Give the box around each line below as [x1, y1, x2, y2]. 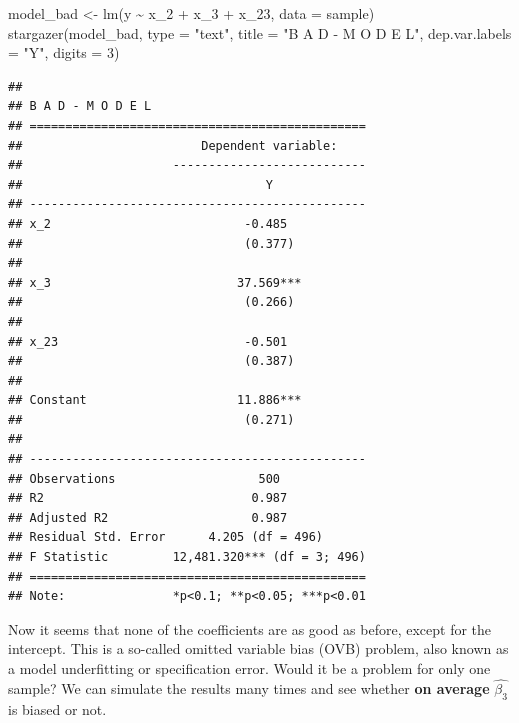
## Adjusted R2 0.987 [8, 510, 288, 525]
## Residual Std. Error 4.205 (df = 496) [8, 530, 323, 545]
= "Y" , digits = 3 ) [8, 42, 120, 63]
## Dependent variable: [8, 138, 338, 153]
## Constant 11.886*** [8, 393, 302, 408]
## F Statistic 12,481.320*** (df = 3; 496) [8, 550, 366, 565]
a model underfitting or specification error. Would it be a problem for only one [8, 658, 491, 678]
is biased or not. [8, 698, 107, 719]
